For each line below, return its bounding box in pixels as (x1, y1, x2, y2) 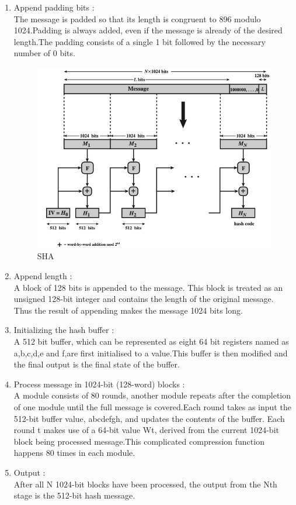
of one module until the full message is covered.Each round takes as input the (13, 400, 291, 413)
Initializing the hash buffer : (13, 324, 114, 336)
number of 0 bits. (13, 47, 75, 59)
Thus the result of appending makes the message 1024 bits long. (13, 304, 243, 316)
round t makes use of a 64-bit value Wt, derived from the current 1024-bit (13, 424, 279, 436)
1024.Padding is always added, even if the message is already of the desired (13, 24, 283, 36)
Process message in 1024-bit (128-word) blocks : (13, 377, 185, 390)
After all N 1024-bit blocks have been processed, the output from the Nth (13, 477, 277, 490)
